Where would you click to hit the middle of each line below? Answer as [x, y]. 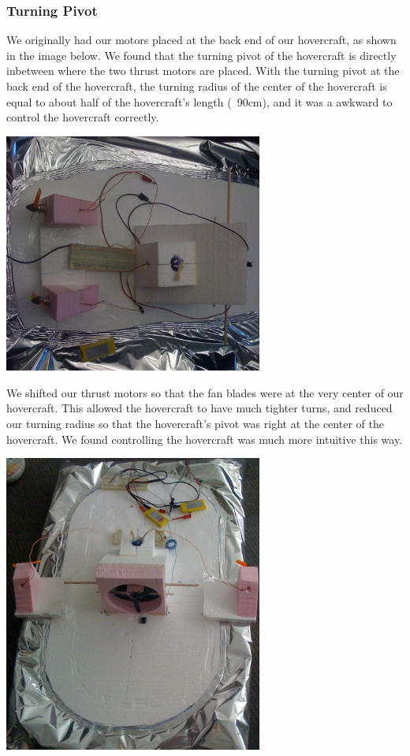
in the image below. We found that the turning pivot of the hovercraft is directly [201, 55]
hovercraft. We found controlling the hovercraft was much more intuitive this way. [205, 439]
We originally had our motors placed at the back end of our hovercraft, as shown [201, 40]
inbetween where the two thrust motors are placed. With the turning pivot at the [203, 71]
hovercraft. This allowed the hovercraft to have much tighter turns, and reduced [199, 408]
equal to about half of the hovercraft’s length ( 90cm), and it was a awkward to [199, 101]
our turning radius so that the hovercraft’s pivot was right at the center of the [195, 424]
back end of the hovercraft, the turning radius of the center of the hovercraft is [197, 86]
